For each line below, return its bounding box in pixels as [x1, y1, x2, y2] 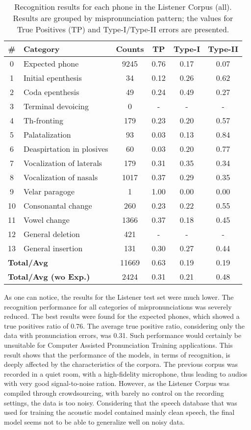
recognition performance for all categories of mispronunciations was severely [4, 301, 232, 311]
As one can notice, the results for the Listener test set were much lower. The [4, 292, 234, 302]
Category [24, 43, 60, 54]
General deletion [24, 228, 80, 239]
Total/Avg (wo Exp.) [8, 271, 90, 282]
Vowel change [24, 214, 70, 225]
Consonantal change [24, 200, 92, 211]
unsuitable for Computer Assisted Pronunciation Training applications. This [4, 339, 233, 350]
